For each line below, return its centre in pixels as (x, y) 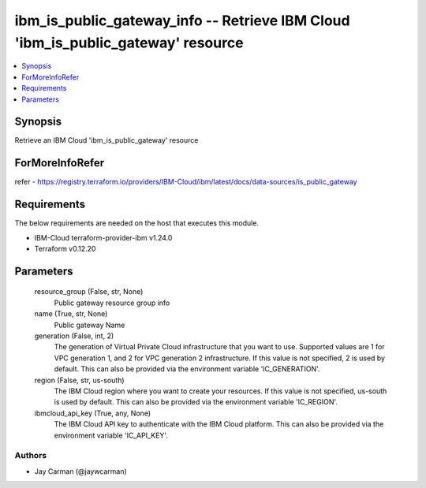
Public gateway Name (90, 325)
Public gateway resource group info (112, 303)
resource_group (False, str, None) (89, 292)
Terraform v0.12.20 (65, 249)
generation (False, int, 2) (74, 336)
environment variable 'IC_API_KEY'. (111, 435)
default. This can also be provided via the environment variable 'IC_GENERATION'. (187, 369)
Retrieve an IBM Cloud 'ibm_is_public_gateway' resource (106, 140)
